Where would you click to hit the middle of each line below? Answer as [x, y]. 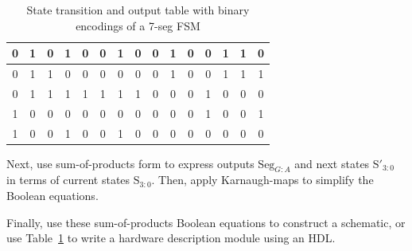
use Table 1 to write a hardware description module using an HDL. [171, 238]
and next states [332, 163]
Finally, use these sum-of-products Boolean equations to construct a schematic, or [206, 222]
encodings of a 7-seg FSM [138, 25]
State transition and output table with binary [138, 10]
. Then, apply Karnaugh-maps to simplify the [262, 180]
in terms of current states [68, 180]
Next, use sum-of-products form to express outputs [130, 163]
